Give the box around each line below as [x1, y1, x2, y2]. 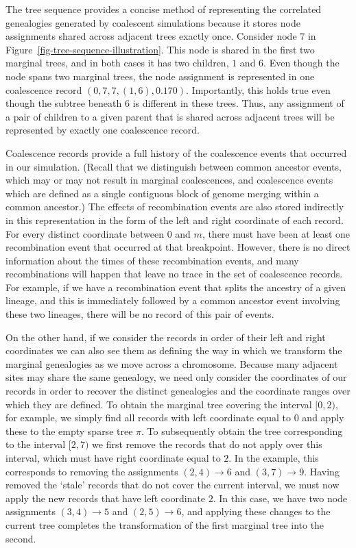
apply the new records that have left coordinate [5, 490, 206, 505]
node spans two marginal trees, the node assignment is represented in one [5, 68, 315, 83]
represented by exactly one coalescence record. [5, 123, 200, 137]
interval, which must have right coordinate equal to [5, 451, 221, 464]
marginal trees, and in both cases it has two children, [5, 55, 229, 70]
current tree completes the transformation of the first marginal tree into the [5, 517, 324, 532]
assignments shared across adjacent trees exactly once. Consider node [5, 29, 297, 43]
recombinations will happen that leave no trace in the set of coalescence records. [5, 266, 343, 281]
